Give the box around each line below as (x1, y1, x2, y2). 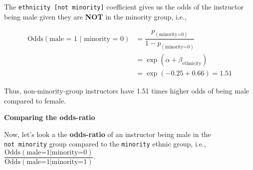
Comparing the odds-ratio (4, 112, 95, 122)
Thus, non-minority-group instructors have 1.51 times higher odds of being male (4, 85, 249, 96)
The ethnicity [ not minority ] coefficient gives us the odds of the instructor (4, 1, 244, 11)
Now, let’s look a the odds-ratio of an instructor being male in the (4, 128, 211, 139)
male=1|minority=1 (26, 158, 87, 166)
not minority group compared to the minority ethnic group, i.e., (4, 138, 206, 149)
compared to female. (4, 95, 66, 105)
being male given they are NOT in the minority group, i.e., (4, 11, 187, 21)
